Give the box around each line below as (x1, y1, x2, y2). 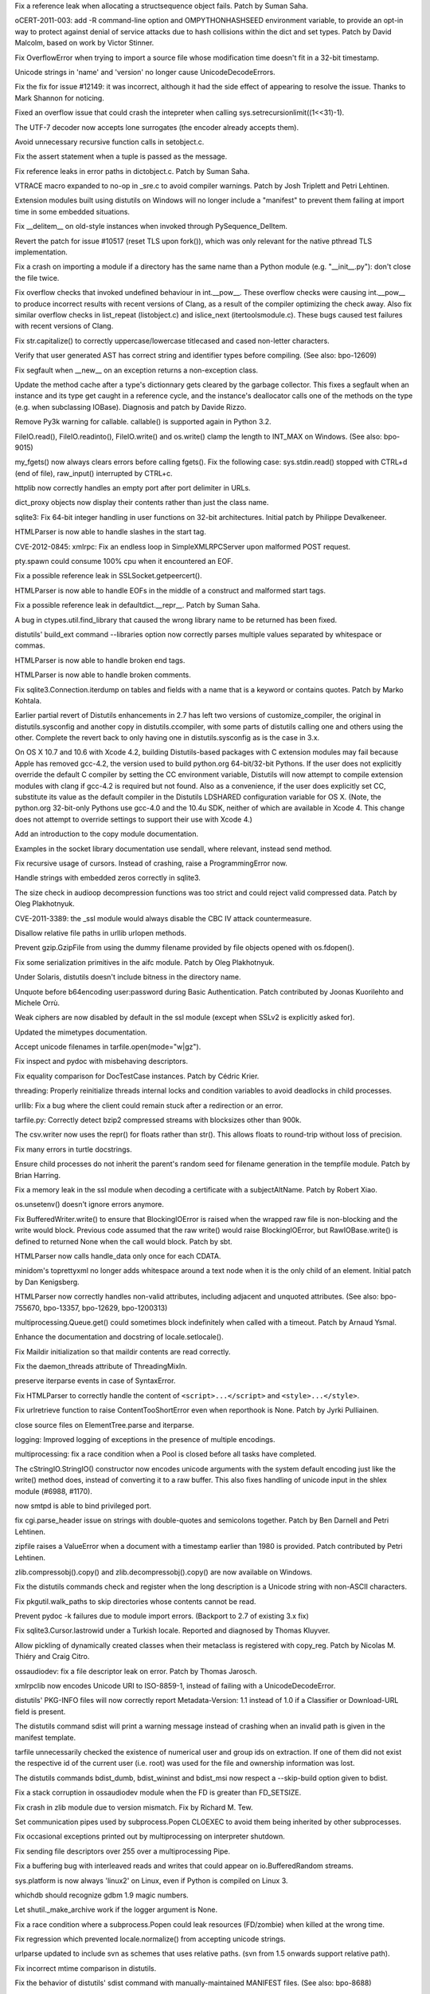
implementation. (14, 247, 68, 257)
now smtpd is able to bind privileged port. (14, 1500, 151, 1511)
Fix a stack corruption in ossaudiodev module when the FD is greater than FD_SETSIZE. (14, 1787, 302, 1798)
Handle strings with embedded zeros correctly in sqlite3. (14, 873, 201, 883)
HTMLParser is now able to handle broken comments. (14, 670, 191, 680)
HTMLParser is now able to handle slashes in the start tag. (14, 527, 206, 537)
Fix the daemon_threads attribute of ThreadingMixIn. (14, 1362, 187, 1371)
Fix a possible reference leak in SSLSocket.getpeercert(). (14, 571, 202, 581)
